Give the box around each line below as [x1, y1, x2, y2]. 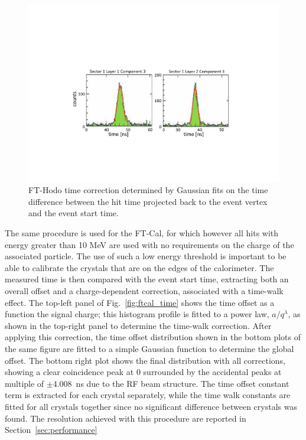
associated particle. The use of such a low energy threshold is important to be [5, 250, 287, 262]
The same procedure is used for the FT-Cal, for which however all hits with [5, 227, 279, 239]
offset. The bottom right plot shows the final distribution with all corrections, [5, 354, 286, 366]
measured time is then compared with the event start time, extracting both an [5, 273, 289, 285]
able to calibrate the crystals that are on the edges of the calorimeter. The [5, 261, 274, 273]
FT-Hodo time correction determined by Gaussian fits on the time [28, 184, 268, 196]
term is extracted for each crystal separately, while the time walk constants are [5, 389, 291, 401]
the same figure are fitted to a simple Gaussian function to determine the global [5, 342, 294, 354]
